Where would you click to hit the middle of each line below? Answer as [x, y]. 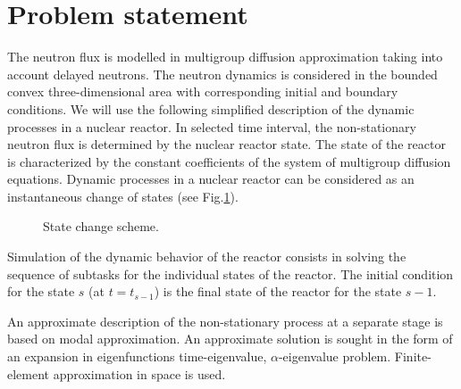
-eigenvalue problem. [335, 356]
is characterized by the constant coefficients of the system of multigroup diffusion [229, 161]
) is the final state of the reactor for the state [278, 291]
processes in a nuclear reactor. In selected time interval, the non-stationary [212, 126]
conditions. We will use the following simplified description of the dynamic [211, 108]
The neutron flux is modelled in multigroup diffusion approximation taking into [225, 57]
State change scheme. [101, 226]
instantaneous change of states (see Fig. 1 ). [123, 196]
